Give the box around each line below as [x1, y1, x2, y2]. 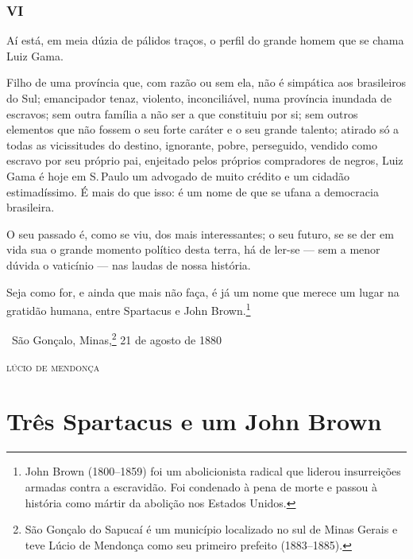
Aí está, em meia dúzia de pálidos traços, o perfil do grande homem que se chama [6, 32, 404, 49]
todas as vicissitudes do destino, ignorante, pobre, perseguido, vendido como [6, 136, 377, 153]
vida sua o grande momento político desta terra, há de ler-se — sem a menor [6, 241, 380, 258]
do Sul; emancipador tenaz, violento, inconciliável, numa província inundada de [6, 90, 392, 106]
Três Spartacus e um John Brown [6, 405, 382, 437]
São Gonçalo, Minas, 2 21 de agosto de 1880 [11, 329, 222, 348]
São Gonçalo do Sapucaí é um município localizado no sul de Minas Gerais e [25, 521, 398, 538]
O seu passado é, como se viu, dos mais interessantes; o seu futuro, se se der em [6, 225, 394, 242]
